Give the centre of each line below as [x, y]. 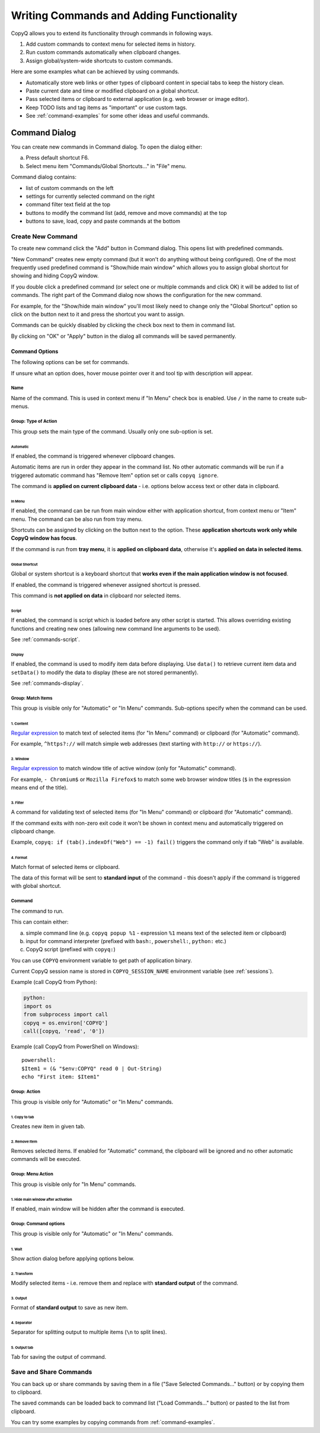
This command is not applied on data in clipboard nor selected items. [96, 595]
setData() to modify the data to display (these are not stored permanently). [105, 672]
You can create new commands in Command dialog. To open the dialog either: [107, 147]
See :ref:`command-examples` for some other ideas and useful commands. [118, 116]
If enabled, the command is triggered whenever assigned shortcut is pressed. [106, 584]
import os [38, 1006]
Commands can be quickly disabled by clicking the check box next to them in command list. [123, 325]
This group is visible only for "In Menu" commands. [73, 1184]
